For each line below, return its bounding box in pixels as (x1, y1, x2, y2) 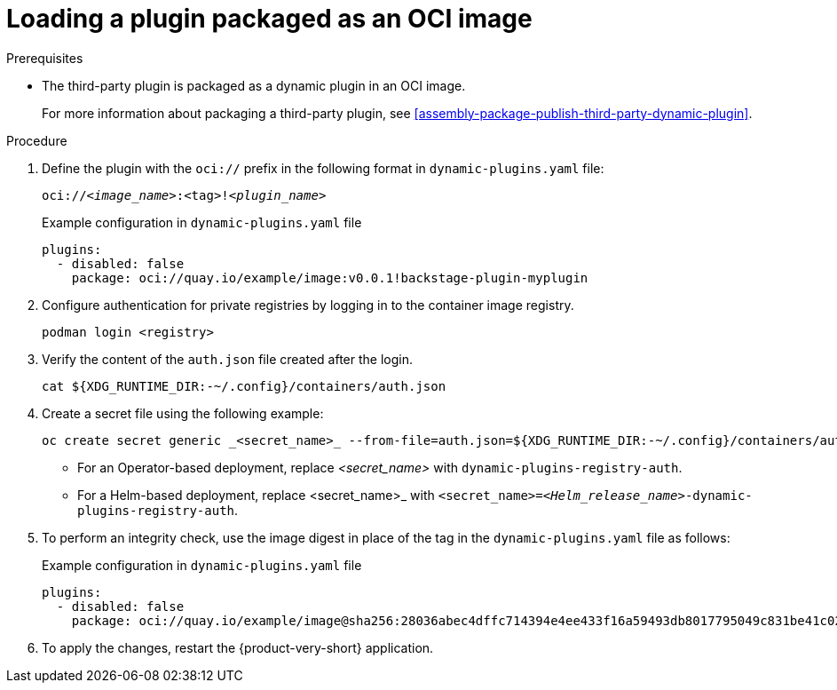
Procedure (6, 132, 67, 148)
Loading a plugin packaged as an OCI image (6, 4, 533, 34)
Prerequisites (6, 50, 83, 66)
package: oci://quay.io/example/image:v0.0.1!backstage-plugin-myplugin (71, 270, 588, 285)
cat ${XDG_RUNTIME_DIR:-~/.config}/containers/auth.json (42, 378, 446, 393)
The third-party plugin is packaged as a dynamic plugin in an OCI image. (42, 77, 466, 93)
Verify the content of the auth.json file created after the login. (42, 351, 413, 367)
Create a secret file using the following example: (42, 405, 324, 421)
